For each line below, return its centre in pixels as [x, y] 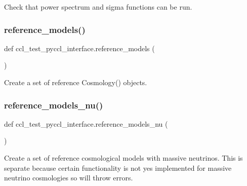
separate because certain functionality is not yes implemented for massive [118, 168]
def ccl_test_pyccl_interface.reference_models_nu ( [86, 123]
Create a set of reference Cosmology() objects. [76, 82]
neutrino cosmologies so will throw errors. [69, 178]
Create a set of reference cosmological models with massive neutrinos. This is [124, 158]
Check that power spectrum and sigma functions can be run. [98, 7]
